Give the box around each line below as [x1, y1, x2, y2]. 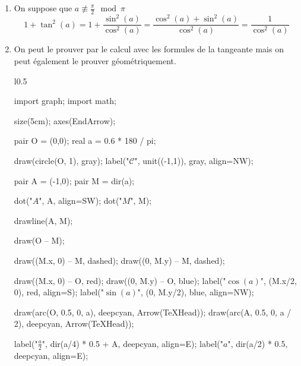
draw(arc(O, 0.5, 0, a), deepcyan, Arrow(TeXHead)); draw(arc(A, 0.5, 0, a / [14, 305, 292, 318]
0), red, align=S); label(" [14, 286, 104, 298]
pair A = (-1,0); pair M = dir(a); [14, 174, 135, 187]
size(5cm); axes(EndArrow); [14, 114, 116, 127]
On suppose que [14, 2, 72, 14]
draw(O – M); [14, 234, 65, 247]
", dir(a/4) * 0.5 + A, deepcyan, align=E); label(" [42, 337, 223, 349]
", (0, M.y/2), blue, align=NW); [137, 286, 254, 298]
